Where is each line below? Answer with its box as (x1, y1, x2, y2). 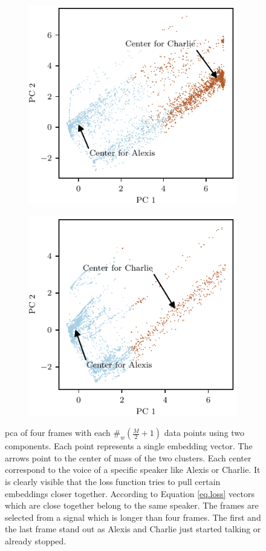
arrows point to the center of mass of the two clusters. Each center (5, 451, 251, 464)
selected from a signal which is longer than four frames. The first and (5, 510, 261, 523)
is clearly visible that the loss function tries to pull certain (5, 475, 221, 487)
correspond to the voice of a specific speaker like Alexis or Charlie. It (5, 463, 261, 476)
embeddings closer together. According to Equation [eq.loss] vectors (5, 487, 255, 500)
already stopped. (5, 534, 66, 547)
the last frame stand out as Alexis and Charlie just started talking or (5, 523, 261, 535)
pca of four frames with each (5, 426, 111, 439)
